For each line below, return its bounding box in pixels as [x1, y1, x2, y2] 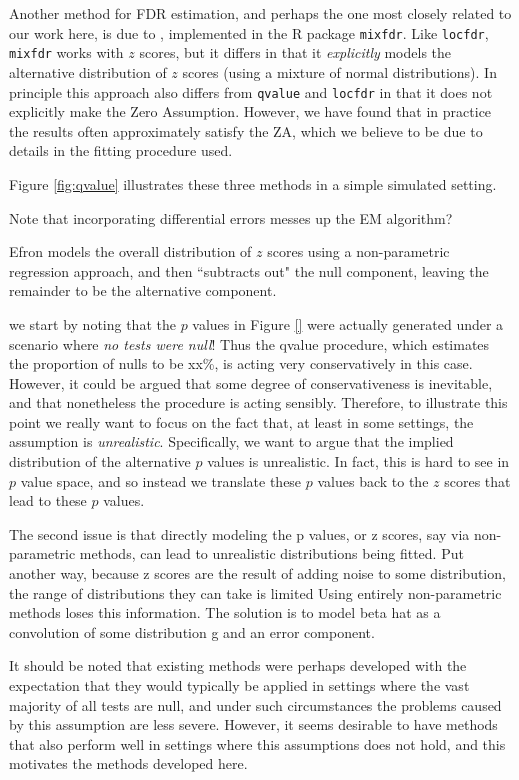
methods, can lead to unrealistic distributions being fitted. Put [79, 543, 464, 564]
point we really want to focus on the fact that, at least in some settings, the [9, 411, 474, 432]
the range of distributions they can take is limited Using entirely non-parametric [9, 582, 502, 603]
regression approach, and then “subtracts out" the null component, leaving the [9, 260, 489, 281]
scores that [444, 470, 511, 491]
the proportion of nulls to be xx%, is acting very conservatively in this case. [9, 353, 473, 374]
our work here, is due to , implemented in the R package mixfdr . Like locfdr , [9, 22, 489, 43]
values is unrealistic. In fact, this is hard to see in [207, 451, 510, 472]
